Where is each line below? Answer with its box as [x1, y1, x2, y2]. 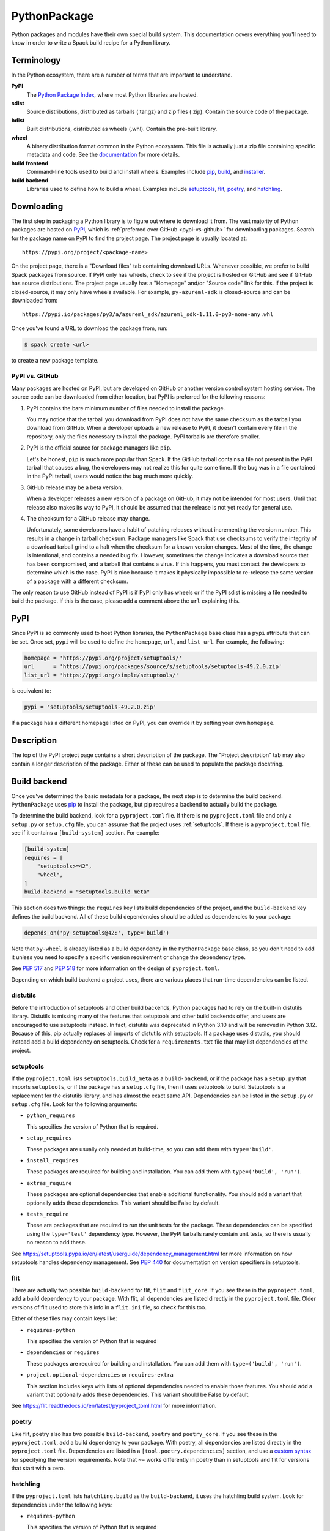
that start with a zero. [11, 1464, 65, 1472]
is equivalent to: [11, 687, 51, 694]
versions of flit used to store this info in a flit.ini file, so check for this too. [11, 1303, 207, 1311]
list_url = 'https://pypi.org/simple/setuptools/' [24, 671, 180, 679]
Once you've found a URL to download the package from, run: [11, 325, 168, 332]
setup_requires [26, 1135, 73, 1142]
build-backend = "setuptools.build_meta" [24, 889, 150, 895]
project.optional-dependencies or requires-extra [26, 1371, 174, 1379]
